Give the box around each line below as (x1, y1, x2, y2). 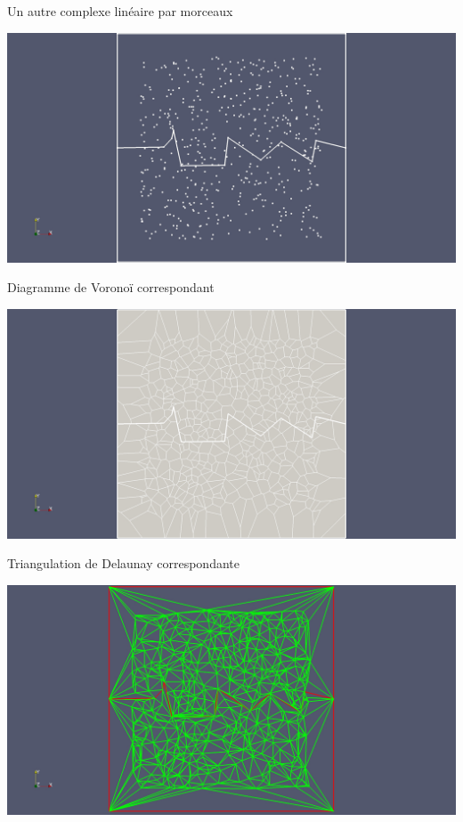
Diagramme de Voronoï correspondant (7, 278, 215, 297)
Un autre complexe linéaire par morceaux (7, 2, 233, 20)
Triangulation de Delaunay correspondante (7, 554, 240, 573)
